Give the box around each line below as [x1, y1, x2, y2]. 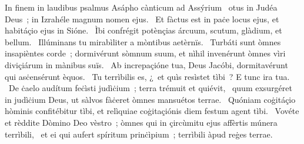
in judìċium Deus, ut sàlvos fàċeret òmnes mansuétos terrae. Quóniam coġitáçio [5, 93, 296, 105]
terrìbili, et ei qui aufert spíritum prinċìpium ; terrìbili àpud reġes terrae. [5, 128, 273, 140]
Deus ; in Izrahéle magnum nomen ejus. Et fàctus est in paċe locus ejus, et [5, 12, 279, 25]
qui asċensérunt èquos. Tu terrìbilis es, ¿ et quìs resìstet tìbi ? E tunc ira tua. [5, 70, 290, 82]
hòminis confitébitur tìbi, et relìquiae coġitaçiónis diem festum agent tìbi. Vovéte [5, 105, 299, 117]
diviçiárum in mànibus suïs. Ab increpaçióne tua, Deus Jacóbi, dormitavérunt [5, 58, 288, 71]
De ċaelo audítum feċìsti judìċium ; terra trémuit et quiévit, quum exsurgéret [8, 82, 292, 94]
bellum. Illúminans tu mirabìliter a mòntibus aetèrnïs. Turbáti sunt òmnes [5, 35, 281, 48]
